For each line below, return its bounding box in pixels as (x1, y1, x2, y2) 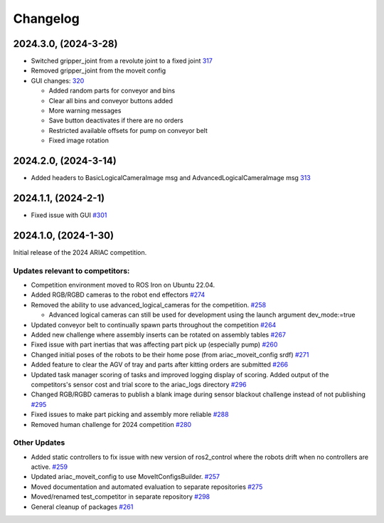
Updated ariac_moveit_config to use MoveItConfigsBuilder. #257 (31, 472, 220, 481)
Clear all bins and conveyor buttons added (48, 96, 174, 105)
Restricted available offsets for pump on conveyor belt (48, 126, 208, 134)
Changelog (13, 11, 80, 26)
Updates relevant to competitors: (13, 265, 130, 275)
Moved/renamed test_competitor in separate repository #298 (31, 492, 210, 501)
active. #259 (31, 463, 68, 471)
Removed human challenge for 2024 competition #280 (31, 420, 192, 428)
